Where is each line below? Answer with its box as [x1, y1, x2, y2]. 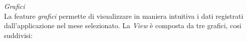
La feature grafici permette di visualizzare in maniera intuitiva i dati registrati [4, 10, 244, 21]
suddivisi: [4, 30, 33, 40]
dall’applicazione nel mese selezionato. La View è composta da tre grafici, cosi [4, 20, 242, 31]
